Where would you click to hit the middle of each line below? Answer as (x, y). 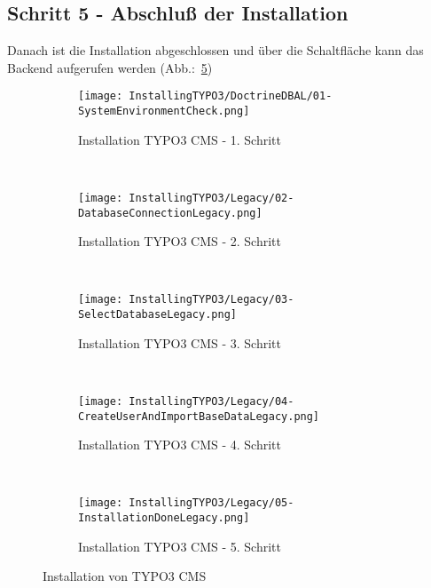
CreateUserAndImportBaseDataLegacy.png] (199, 416)
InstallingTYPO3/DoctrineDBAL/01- (231, 96)
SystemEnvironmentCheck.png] (164, 111)
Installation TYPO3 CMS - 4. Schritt (180, 445)
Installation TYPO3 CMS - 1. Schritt (180, 139)
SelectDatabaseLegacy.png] (157, 315)
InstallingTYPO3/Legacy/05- (212, 503)
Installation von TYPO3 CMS (125, 576)
